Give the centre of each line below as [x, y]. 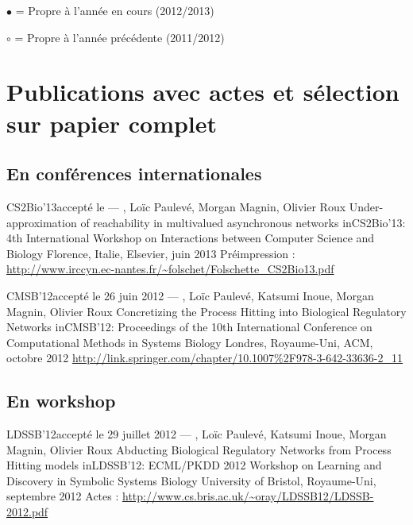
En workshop [61, 401]
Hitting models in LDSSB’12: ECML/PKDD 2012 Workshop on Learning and [194, 465]
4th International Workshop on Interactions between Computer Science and [191, 238]
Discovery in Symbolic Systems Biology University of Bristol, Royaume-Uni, [191, 480]
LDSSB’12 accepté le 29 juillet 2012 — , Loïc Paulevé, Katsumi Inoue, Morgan [197, 434]
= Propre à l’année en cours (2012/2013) [115, 10]
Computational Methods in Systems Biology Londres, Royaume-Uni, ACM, [190, 342]
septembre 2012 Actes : [63, 496]
